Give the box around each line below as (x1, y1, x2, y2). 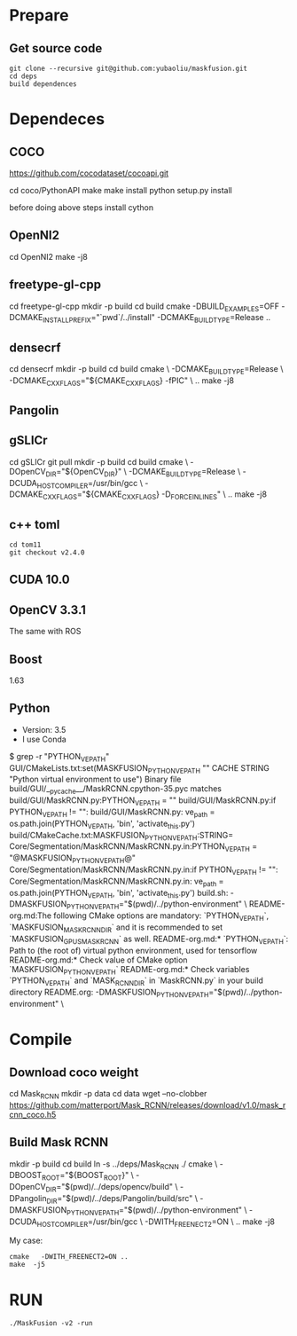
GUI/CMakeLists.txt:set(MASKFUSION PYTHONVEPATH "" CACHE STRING (9, 762, 270, 775)
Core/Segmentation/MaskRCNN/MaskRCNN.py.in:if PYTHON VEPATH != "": (9, 864, 278, 876)
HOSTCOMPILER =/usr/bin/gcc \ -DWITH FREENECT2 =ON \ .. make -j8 (36, 1216, 275, 1229)
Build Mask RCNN (9, 1135, 109, 1150)
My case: (9, 1235, 43, 1246)
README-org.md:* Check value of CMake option (9, 955, 188, 965)
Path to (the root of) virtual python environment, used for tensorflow (9, 945, 258, 955)
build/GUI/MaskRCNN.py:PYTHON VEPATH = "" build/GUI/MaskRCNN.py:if (9, 795, 277, 808)
